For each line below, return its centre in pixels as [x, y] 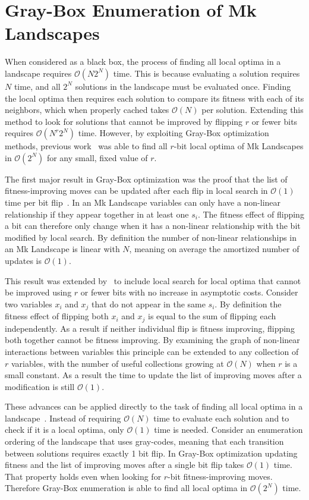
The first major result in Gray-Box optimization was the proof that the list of [146, 179]
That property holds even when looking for [83, 476]
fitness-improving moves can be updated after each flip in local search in [136, 191]
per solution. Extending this [253, 110]
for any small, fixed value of [97, 157]
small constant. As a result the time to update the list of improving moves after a [153, 375]
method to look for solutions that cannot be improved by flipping [124, 121]
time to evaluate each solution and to [221, 418]
